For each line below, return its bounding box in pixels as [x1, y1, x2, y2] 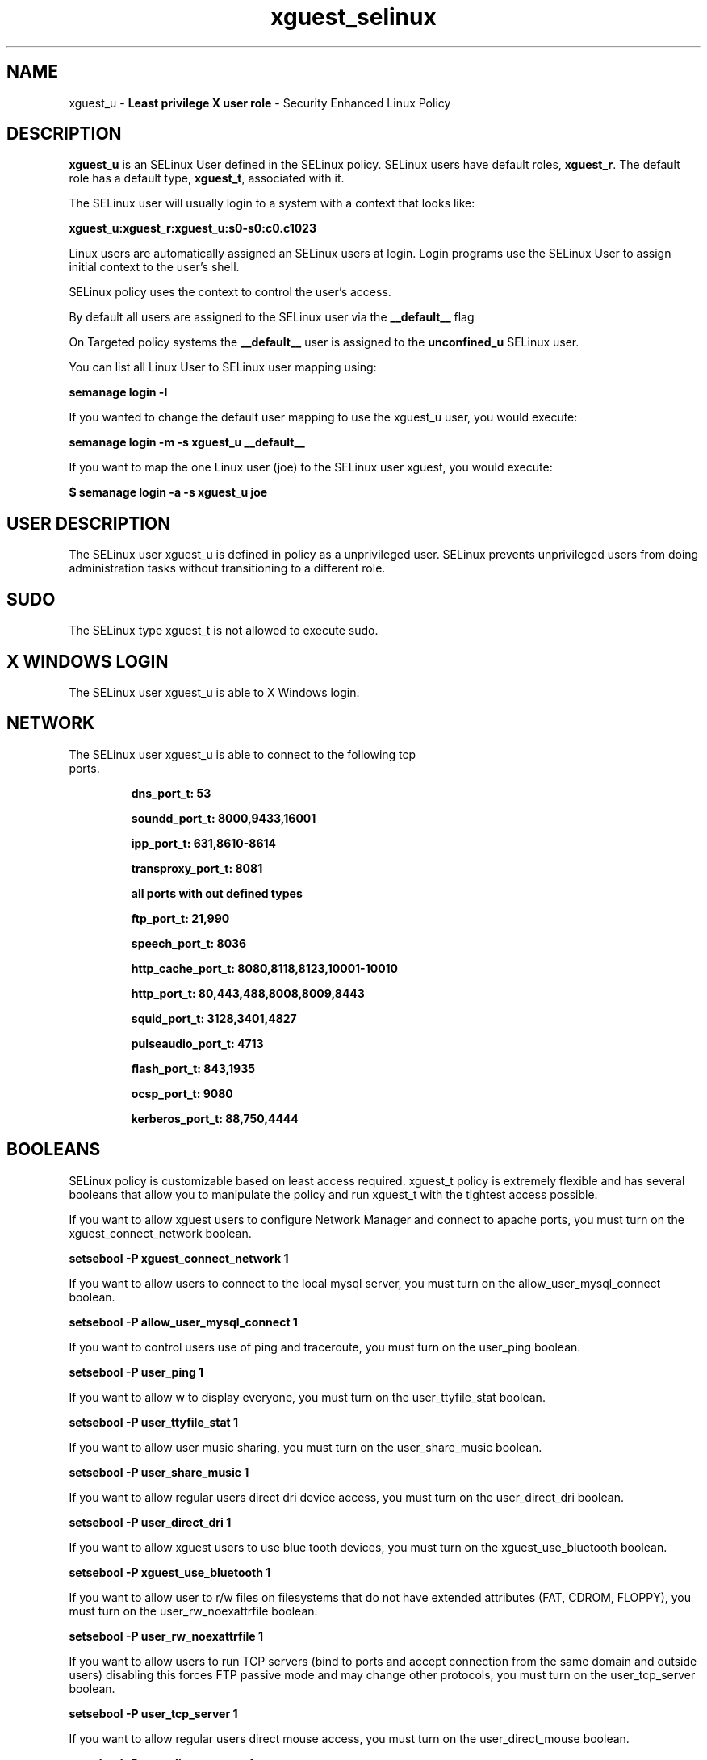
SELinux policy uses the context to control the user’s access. [69, 285, 391, 300]
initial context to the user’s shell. [69, 260, 240, 274]
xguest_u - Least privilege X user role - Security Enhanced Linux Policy [69, 95, 451, 110]
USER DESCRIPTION [6, 513, 171, 534]
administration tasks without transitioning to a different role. [69, 561, 386, 576]
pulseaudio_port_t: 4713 [131, 1036, 264, 1050]
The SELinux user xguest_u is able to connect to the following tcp [69, 747, 416, 761]
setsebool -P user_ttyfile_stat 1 [69, 1414, 239, 1429]
